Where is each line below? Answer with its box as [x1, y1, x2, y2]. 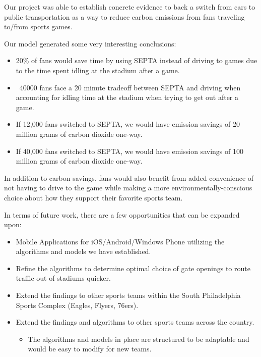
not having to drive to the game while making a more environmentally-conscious [4, 182, 252, 193]
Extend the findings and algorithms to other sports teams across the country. [16, 317, 254, 327]
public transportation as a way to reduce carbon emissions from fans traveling [4, 11, 245, 22]
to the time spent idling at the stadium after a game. [16, 65, 180, 75]
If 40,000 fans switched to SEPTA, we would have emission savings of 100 [16, 145, 243, 156]
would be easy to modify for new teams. [28, 343, 152, 354]
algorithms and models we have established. [16, 246, 151, 257]
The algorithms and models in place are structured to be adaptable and [28, 333, 249, 344]
